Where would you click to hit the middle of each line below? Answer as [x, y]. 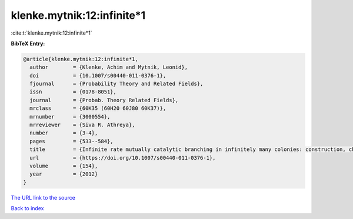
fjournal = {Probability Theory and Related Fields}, [116, 84]
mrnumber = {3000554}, [70, 117]
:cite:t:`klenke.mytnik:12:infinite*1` [51, 33]
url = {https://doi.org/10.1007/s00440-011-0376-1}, [123, 158]
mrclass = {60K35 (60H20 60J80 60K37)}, [98, 108]
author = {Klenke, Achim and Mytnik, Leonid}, [109, 67]
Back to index [27, 208]
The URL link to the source [43, 197]
